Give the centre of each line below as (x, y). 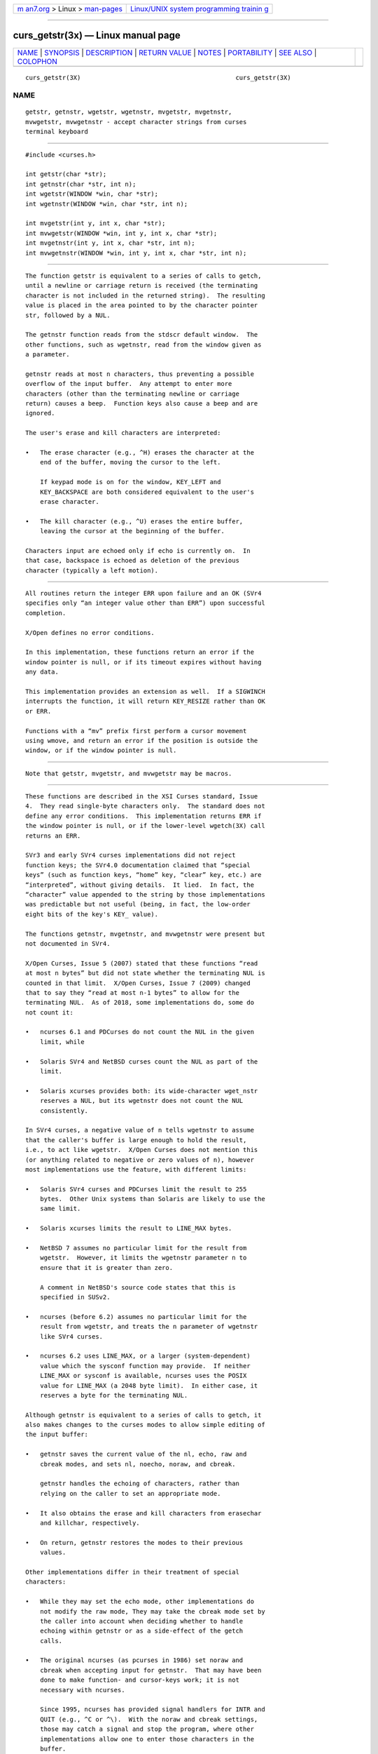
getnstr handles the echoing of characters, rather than (139, 1484)
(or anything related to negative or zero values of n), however (140, 1160)
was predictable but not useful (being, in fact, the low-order (138, 904)
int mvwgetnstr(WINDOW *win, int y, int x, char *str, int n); (136, 253)
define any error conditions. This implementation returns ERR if (143, 816)
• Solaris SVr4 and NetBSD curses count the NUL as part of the (142, 1062)
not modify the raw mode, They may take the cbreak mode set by (152, 1611)
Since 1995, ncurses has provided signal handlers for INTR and (152, 1709)
